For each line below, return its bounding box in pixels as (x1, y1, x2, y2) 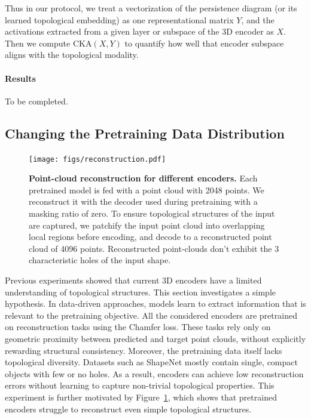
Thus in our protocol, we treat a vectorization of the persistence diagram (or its (5, 2, 297, 14)
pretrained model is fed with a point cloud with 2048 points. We (29, 183, 264, 196)
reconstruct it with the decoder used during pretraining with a (29, 195, 258, 208)
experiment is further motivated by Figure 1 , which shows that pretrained (5, 390, 277, 403)
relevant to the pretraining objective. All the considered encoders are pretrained (5, 309, 297, 321)
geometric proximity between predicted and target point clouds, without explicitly (5, 332, 306, 344)
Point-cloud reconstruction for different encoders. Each (29, 172, 258, 184)
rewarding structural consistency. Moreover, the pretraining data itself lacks (5, 344, 282, 356)
